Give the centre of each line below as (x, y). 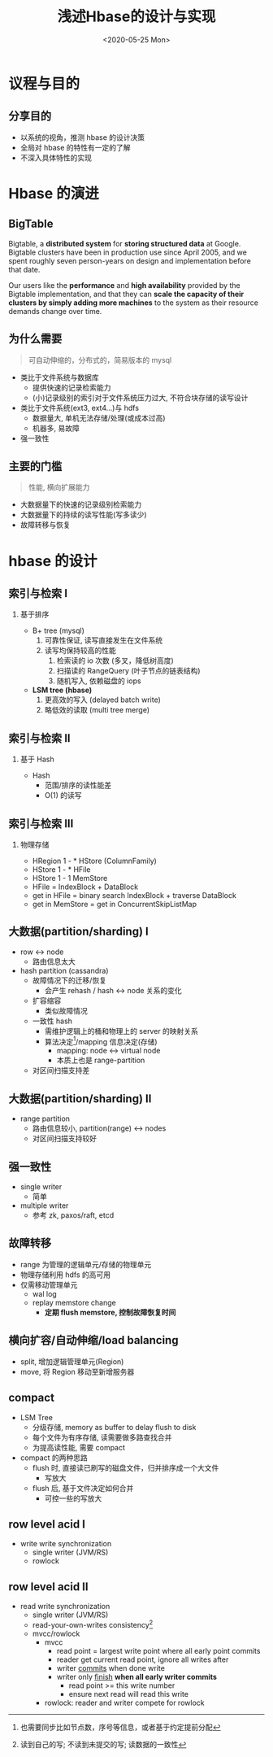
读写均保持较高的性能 (80, 651)
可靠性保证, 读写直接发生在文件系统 (104, 640)
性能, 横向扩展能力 (59, 487)
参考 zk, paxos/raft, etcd (73, 1215)
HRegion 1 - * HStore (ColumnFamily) (94, 861)
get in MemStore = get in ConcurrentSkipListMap (115, 904)
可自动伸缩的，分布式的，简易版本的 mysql (100, 360)
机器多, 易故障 (56, 428)
